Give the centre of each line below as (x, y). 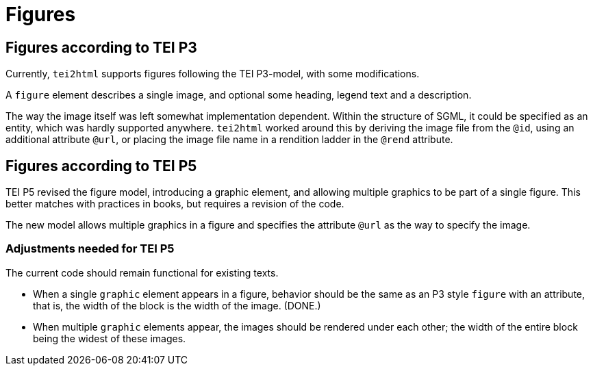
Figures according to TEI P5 (101, 166)
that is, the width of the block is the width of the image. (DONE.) (177, 305)
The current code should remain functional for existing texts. (142, 272)
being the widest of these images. (110, 338)
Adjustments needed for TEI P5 (90, 249)
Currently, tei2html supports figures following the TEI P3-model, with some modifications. (213, 74)
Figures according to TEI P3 (101, 47)
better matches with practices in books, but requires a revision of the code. (175, 204)
